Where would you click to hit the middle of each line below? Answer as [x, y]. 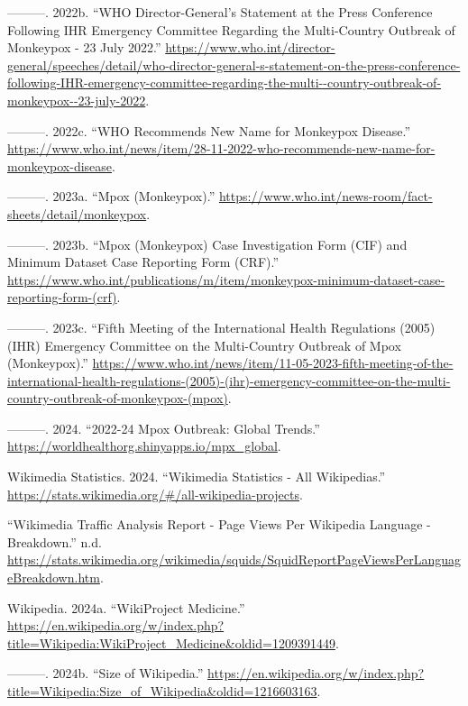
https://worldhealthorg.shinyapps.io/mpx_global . [144, 446]
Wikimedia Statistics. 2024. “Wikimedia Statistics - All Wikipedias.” [197, 477]
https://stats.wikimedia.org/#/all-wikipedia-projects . [155, 494]
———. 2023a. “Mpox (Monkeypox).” [111, 196]
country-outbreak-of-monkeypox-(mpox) [118, 398]
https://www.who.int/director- [250, 47]
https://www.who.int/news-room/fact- [326, 196]
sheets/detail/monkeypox [77, 213]
